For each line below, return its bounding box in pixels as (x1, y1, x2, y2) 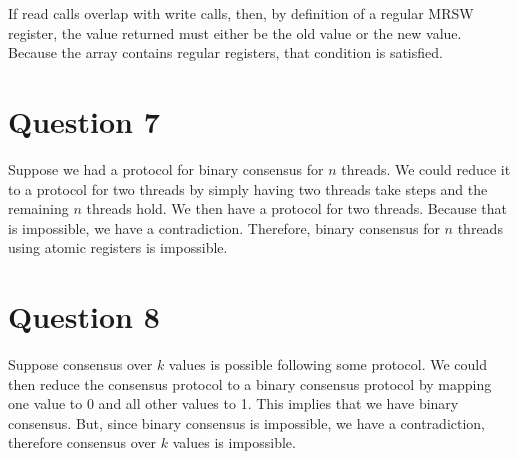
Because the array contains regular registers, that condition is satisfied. (8, 42, 443, 63)
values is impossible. (172, 432, 296, 453)
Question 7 (8, 100, 160, 141)
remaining (8, 198, 69, 219)
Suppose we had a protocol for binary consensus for (8, 158, 324, 179)
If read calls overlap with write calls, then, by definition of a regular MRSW (8, 3, 474, 23)
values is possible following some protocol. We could (168, 354, 487, 374)
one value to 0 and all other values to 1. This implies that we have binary (8, 393, 459, 414)
